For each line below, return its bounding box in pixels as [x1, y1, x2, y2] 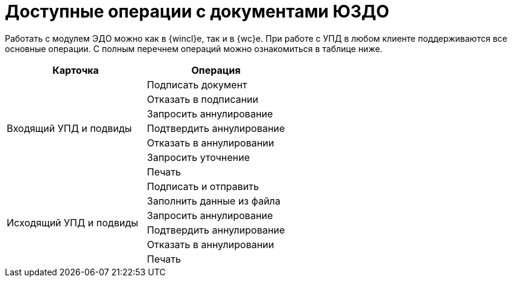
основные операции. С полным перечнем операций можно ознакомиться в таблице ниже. [5, 43, 383, 54]
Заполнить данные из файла [147, 194, 281, 207]
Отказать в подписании [147, 93, 258, 105]
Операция [191, 64, 241, 76]
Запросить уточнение [147, 151, 250, 163]
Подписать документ [147, 78, 248, 91]
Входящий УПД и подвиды [7, 122, 132, 134]
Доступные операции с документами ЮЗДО [5, 1, 389, 22]
